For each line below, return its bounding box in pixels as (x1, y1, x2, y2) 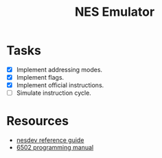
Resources (6, 113, 69, 129)
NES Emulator (74, 4, 155, 20)
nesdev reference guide (16, 136, 84, 144)
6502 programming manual (16, 144, 94, 152)
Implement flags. (16, 74, 65, 81)
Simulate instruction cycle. (16, 89, 92, 97)
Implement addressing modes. (16, 65, 103, 74)
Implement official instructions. (16, 81, 104, 89)
